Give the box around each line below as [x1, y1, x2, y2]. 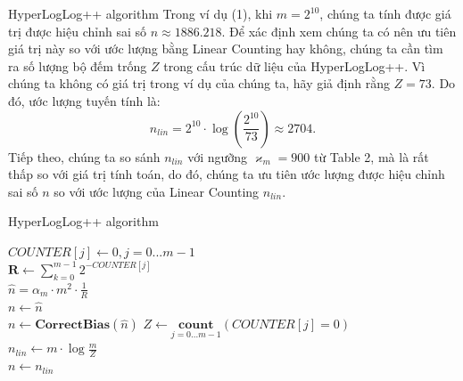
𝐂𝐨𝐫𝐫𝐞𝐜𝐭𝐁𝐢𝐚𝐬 [35, 319, 110, 332]
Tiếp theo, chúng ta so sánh [8, 147, 161, 166]
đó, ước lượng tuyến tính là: [8, 91, 161, 109]
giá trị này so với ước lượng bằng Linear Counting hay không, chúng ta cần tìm [8, 39, 443, 58]
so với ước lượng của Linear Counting [54, 182, 260, 200]
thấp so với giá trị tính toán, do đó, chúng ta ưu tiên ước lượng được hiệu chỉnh [8, 165, 445, 183]
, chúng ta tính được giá [319, 4, 451, 22]
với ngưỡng [187, 147, 248, 166]
